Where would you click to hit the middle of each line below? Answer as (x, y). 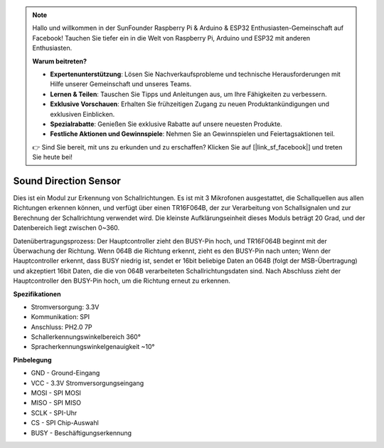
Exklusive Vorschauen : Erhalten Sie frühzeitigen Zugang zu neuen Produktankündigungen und (190, 104)
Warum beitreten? (60, 61)
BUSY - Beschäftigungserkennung (81, 433)
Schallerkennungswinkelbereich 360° (86, 337)
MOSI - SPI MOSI (56, 393)
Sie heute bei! (52, 157)
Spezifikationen (37, 294)
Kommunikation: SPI (60, 317)
